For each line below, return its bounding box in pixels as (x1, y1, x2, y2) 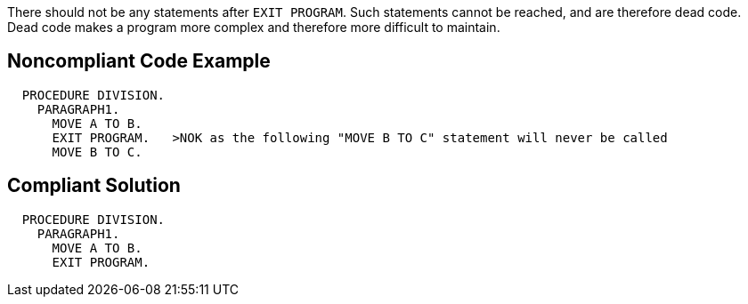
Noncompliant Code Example (7, 50, 271, 73)
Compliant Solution (7, 174, 181, 197)
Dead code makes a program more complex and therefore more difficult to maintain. (7, 20, 500, 35)
